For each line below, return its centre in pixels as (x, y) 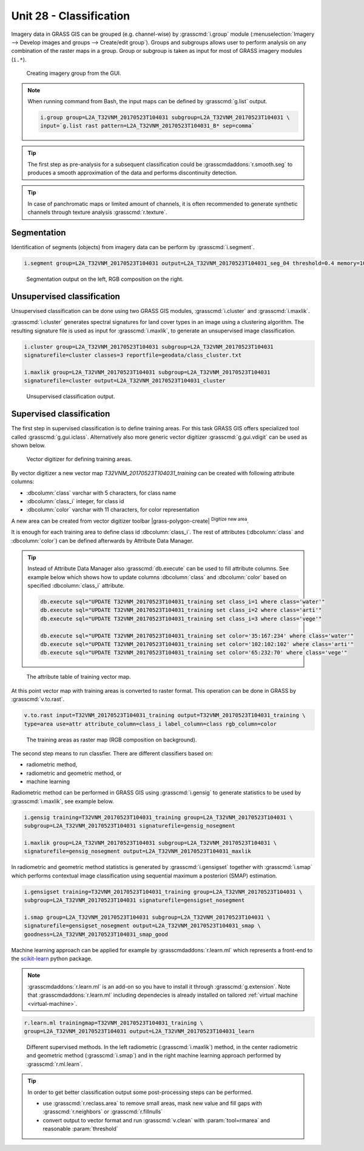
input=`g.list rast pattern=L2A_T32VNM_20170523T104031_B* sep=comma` (147, 126)
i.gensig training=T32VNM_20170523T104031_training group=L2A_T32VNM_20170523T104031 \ (158, 817)
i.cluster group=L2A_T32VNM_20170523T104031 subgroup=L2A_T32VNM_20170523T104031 (149, 347)
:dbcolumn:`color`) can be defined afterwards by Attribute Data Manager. (103, 540)
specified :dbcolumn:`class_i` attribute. (76, 586)
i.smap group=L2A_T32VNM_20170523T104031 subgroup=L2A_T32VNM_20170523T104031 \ (147, 917)
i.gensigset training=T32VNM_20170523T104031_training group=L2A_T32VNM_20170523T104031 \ (163, 892)
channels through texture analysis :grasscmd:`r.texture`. (97, 212)
